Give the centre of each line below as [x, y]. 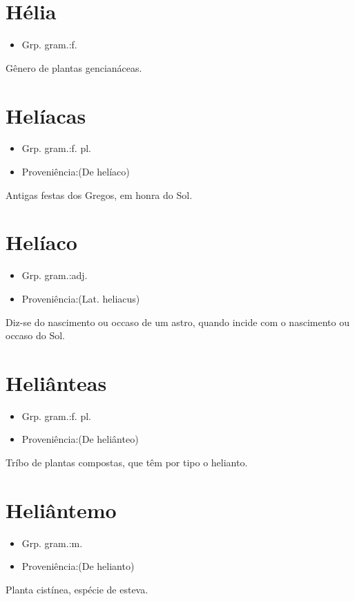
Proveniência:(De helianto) [78, 566]
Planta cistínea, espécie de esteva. [77, 589]
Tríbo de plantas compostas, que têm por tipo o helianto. [127, 462]
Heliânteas [56, 382]
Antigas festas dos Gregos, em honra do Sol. [99, 194]
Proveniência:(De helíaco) [76, 172]
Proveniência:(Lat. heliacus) [81, 298]
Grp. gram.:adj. [55, 275]
